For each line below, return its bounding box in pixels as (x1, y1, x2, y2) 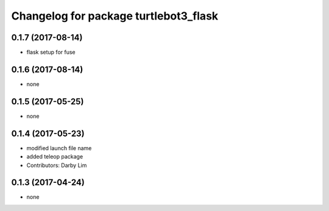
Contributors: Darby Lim (26, 162, 87, 169)
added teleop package (26, 153, 83, 160)
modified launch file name (26, 144, 92, 152)
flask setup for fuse (26, 49, 76, 56)
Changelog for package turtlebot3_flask (11, 9, 219, 23)
